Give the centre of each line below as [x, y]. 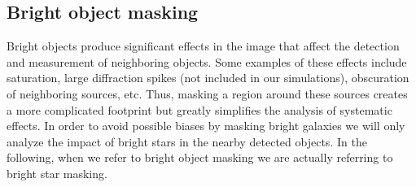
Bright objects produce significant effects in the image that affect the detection [203, 46]
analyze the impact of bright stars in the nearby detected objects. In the [187, 141]
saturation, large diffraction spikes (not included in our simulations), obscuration [208, 78]
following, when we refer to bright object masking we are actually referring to [200, 157]
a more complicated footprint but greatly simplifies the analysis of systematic [199, 109]
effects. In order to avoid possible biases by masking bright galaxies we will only [206, 126]
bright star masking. [57, 173]
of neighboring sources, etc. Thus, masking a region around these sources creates [207, 93]
